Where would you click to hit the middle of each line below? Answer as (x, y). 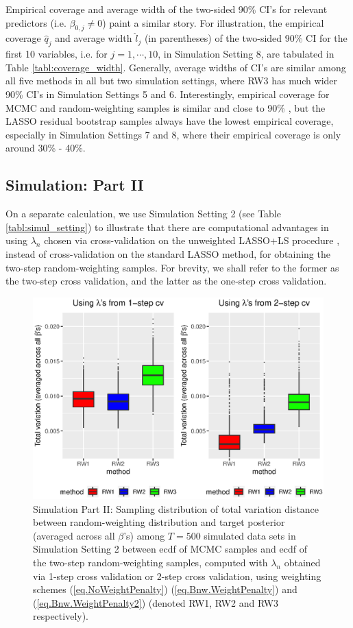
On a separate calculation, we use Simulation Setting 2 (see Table (143, 214)
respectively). (61, 616)
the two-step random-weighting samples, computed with (150, 563)
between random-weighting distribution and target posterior (159, 522)
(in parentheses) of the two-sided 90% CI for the (246, 38)
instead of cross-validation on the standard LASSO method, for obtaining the (168, 253)
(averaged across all (74, 535)
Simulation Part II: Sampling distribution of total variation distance (176, 508)
